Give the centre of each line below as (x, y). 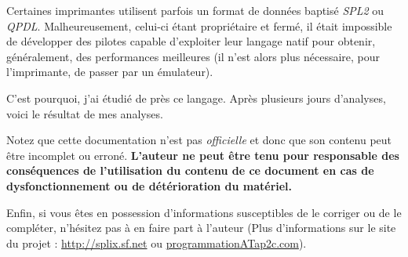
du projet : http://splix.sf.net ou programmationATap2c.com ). (157, 243)
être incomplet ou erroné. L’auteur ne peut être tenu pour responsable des (203, 155)
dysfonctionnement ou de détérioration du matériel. (149, 185)
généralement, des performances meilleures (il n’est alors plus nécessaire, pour (193, 56)
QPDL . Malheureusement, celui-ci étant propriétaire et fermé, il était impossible (199, 25)
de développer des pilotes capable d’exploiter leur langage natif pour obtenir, (191, 41)
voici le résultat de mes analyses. (85, 113)
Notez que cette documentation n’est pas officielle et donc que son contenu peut (199, 140)
